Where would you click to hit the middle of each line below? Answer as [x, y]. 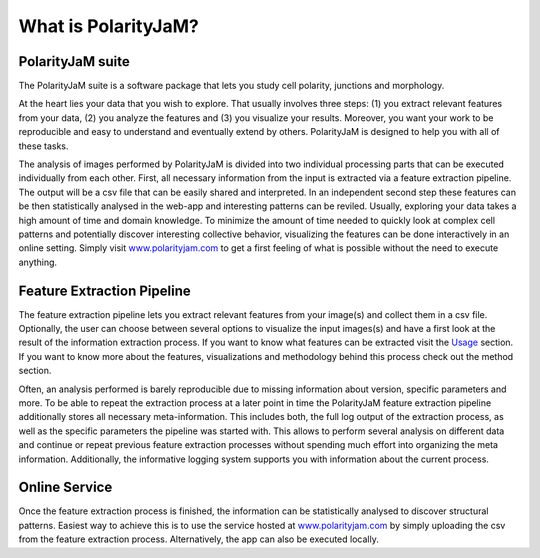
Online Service [65, 487]
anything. [38, 262]
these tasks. [43, 146]
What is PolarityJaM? [108, 26]
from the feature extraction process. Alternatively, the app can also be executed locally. [198, 539]
